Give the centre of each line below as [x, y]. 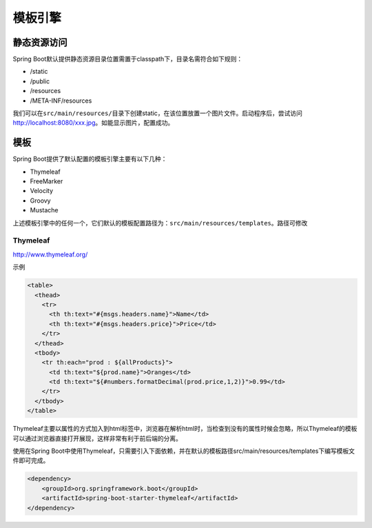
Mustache [44, 210]
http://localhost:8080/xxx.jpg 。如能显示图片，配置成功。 [93, 123]
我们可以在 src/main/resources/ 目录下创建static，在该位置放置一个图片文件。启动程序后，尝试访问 [158, 113]
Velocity [42, 191]
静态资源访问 [40, 42]
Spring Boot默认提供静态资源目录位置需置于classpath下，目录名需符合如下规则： [128, 59]
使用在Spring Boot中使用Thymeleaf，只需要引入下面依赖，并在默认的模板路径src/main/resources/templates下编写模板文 [184, 451]
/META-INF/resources [61, 101]
